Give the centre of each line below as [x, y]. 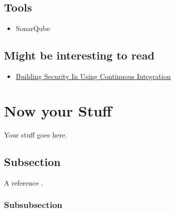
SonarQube [33, 28]
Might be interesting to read [79, 55]
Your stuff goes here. [36, 134]
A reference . [23, 182]
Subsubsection [33, 205]
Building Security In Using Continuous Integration [93, 76]
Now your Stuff [58, 110]
